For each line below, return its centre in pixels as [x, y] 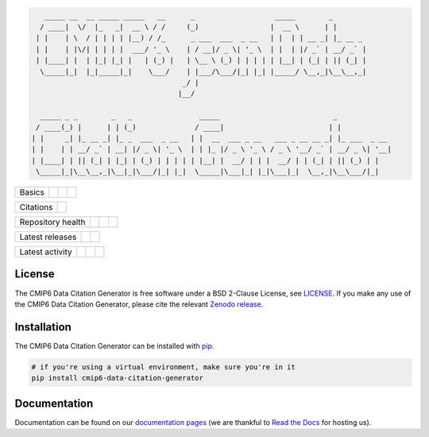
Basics [32, 192]
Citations [36, 207]
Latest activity [46, 252]
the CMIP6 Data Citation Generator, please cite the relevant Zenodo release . [139, 304]
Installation [43, 327]
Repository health [53, 222]
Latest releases [48, 237]
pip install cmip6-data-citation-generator [118, 378]
